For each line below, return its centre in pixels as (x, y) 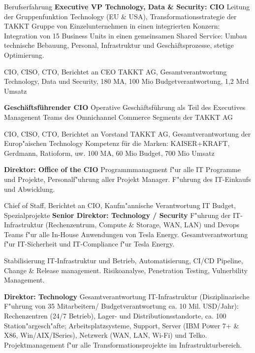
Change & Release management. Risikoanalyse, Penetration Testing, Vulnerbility (126, 270)
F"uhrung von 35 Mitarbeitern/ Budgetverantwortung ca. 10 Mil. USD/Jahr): (121, 306)
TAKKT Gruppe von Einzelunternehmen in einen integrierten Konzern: (112, 26)
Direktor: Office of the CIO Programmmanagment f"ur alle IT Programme (122, 169)
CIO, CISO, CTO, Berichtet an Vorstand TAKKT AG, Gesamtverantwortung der (127, 133)
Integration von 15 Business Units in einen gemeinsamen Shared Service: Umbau (126, 35)
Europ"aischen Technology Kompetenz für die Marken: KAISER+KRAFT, (117, 143)
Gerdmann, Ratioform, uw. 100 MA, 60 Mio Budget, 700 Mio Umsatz (109, 153)
